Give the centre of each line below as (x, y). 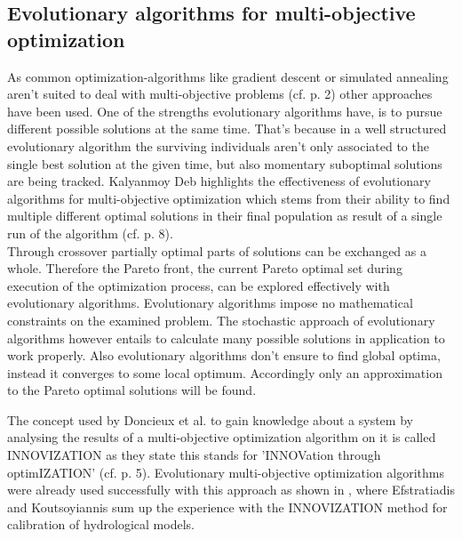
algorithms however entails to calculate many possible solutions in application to (226, 338)
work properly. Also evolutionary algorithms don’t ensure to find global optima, (224, 355)
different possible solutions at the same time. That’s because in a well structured (227, 129)
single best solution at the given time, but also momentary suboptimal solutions (225, 163)
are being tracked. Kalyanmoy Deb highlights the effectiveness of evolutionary (219, 181)
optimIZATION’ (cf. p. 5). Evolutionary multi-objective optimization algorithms (226, 472)
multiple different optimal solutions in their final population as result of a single (225, 216)
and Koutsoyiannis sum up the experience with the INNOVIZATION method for (227, 507)
